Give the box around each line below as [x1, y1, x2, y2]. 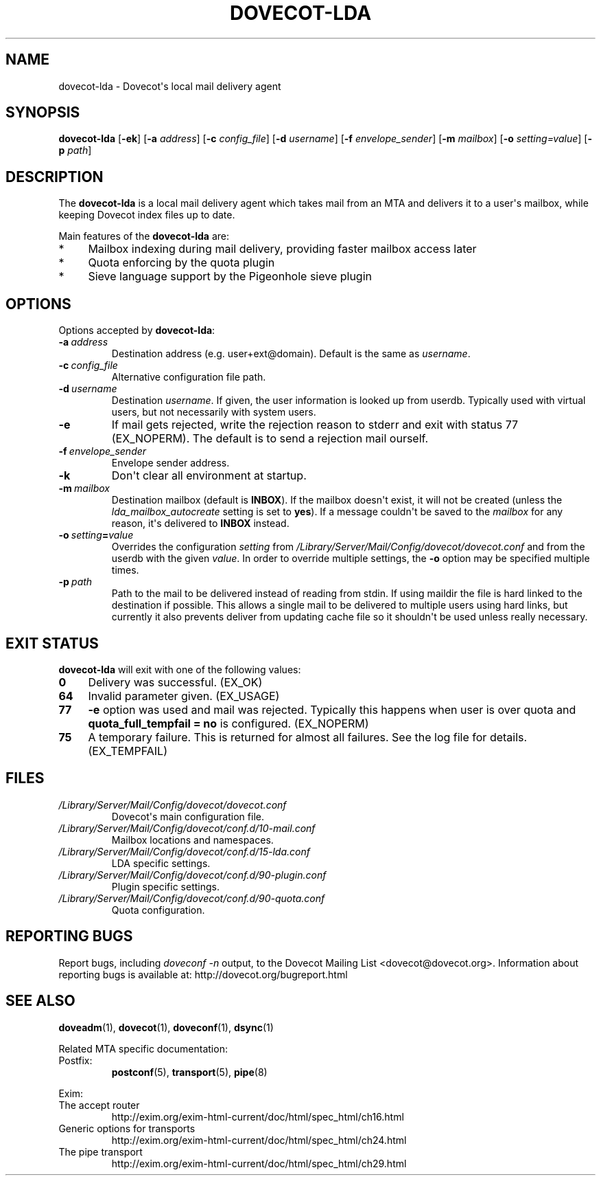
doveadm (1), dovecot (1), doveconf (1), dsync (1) [58, 1021, 274, 1033]
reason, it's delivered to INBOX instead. [111, 517, 290, 530]
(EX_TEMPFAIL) [88, 743, 167, 758]
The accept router [58, 1099, 140, 1111]
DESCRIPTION [5, 168, 104, 185]
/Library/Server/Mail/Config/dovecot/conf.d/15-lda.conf [58, 845, 310, 857]
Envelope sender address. [111, 457, 230, 469]
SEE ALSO [5, 992, 75, 1010]
